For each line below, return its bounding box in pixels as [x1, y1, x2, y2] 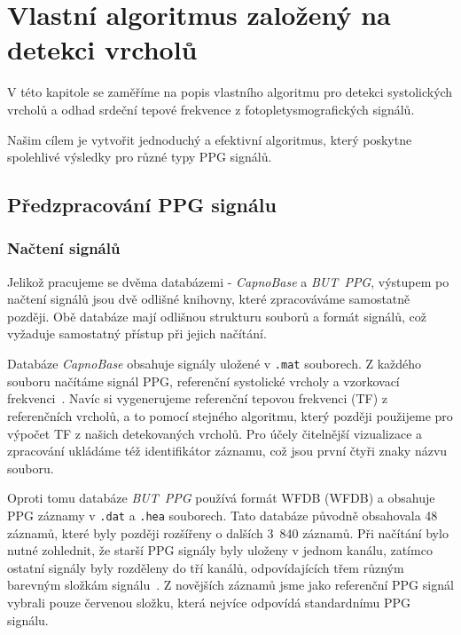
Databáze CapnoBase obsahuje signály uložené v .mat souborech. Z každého [7, 354, 422, 373]
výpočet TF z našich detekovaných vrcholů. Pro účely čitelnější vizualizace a [7, 424, 423, 442]
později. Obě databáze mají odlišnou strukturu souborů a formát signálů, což [7, 306, 427, 325]
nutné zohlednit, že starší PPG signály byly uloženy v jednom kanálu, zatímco [7, 541, 433, 560]
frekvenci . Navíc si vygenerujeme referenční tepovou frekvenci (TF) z [7, 389, 388, 408]
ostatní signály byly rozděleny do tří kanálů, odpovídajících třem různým [7, 558, 404, 576]
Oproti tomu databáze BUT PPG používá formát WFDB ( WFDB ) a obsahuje [7, 488, 435, 507]
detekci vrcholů [7, 31, 198, 67]
